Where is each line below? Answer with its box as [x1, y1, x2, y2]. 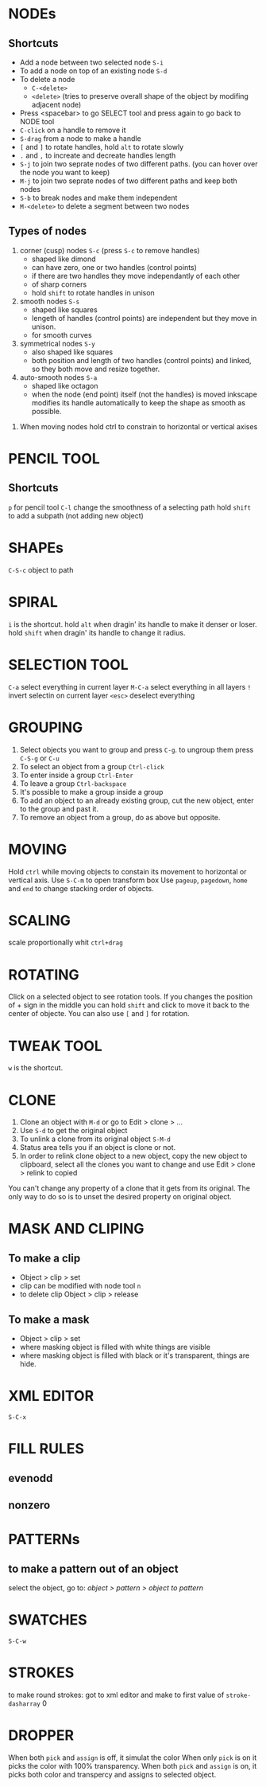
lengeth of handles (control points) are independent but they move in [31, 313, 257, 323]
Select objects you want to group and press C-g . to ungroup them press [19, 745, 254, 754]
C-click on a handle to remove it [19, 125, 126, 135]
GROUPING [8, 718, 83, 737]
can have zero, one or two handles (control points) [31, 262, 197, 272]
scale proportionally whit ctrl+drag [8, 937, 123, 948]
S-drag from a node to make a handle [19, 134, 141, 143]
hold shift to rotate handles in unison [31, 287, 155, 297]
